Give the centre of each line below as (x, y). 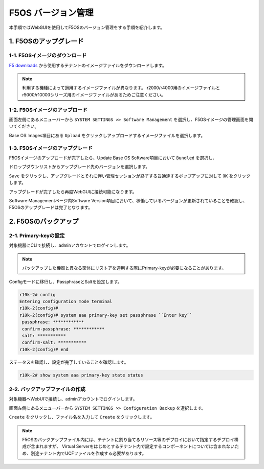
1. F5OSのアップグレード (46, 41)
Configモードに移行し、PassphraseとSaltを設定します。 (66, 281)
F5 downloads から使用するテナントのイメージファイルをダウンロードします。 (88, 65)
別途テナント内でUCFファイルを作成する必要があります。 (88, 453)
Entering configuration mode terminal (66, 301)
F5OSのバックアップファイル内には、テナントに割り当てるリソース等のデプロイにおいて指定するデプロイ (128, 439)
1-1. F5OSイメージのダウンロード (48, 55)
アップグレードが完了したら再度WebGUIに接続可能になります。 (73, 191)
